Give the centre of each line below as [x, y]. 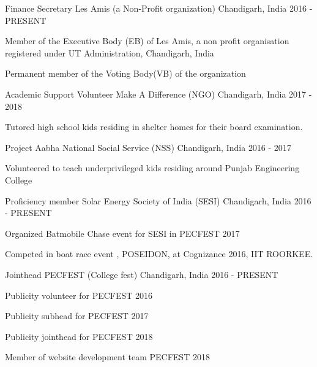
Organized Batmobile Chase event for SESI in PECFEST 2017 [122, 233]
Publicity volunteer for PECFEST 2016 [79, 295]
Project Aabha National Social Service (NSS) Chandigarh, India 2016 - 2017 [148, 147]
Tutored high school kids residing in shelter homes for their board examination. [154, 127]
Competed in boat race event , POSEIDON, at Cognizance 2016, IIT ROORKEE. [159, 254]
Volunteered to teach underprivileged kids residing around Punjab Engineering [152, 168]
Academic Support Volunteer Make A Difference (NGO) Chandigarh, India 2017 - [158, 94]
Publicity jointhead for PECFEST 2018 [79, 336]
